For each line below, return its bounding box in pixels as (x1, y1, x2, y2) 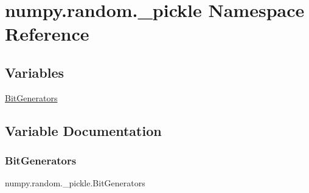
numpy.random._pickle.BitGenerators (5, 177, 145, 189)
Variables (5, 63, 64, 81)
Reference (5, 21, 89, 46)
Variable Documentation (5, 121, 162, 140)
